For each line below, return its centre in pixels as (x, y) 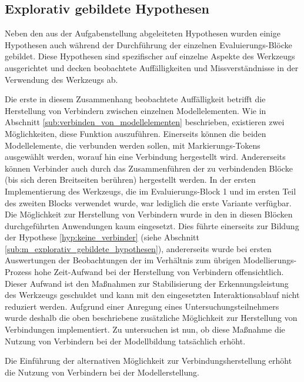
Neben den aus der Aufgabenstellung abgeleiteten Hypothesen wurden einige (143, 33)
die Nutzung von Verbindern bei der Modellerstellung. (102, 372)
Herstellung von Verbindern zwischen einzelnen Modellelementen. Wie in (136, 110)
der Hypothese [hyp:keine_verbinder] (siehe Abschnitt (102, 237)
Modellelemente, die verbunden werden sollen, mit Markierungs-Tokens (133, 145)
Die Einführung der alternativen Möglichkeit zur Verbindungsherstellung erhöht (148, 361)
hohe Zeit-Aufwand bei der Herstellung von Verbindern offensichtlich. (159, 272)
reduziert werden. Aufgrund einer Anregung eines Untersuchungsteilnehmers (142, 306)
